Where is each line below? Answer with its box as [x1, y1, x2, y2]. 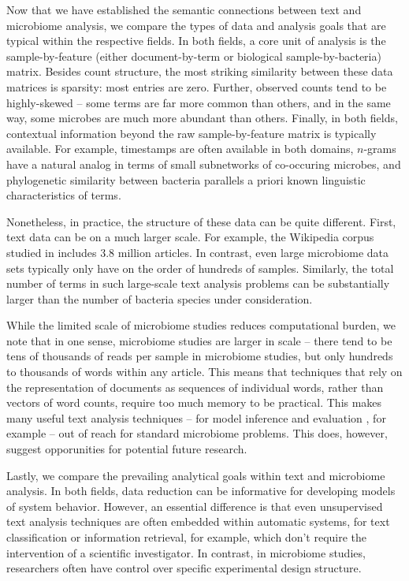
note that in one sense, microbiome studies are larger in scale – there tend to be [6, 332, 392, 348]
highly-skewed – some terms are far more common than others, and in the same [6, 94, 391, 110]
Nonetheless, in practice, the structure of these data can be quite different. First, [6, 213, 396, 229]
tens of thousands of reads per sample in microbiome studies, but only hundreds [6, 348, 393, 364]
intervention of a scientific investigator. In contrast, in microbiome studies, [6, 544, 366, 561]
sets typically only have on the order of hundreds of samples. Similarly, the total [6, 259, 394, 276]
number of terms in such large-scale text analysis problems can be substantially [6, 275, 390, 292]
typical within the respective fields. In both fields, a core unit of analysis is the [6, 32, 386, 49]
